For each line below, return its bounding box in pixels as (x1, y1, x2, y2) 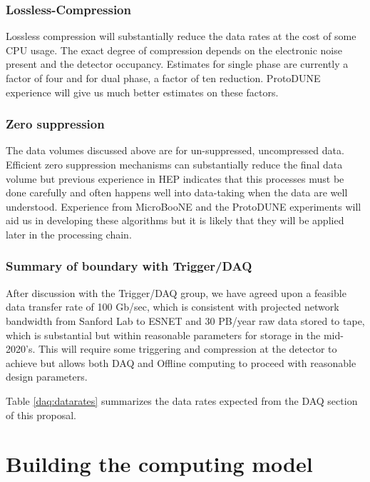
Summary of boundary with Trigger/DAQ (6, 257, 252, 275)
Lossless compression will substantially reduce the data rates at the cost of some (6, 29, 356, 44)
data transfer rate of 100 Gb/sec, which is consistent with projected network (6, 299, 339, 314)
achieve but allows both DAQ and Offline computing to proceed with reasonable (6, 355, 356, 370)
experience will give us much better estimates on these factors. (6, 84, 279, 99)
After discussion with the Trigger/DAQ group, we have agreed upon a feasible (6, 285, 346, 300)
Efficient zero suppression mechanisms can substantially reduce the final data (6, 157, 343, 171)
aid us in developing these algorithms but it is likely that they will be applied (6, 213, 344, 228)
